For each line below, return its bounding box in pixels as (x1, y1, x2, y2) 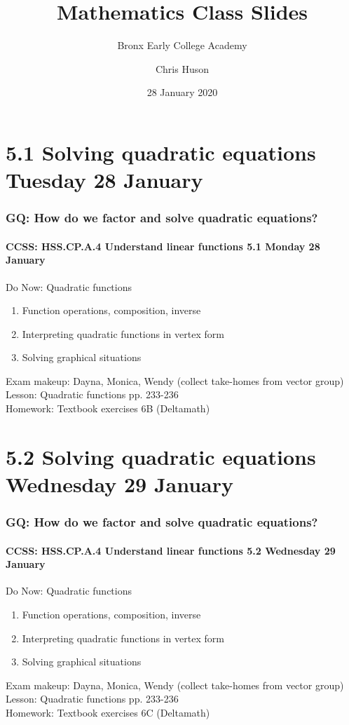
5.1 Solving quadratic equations (6, 137, 316, 166)
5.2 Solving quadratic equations (6, 442, 316, 470)
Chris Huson (155, 61, 210, 76)
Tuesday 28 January (6, 165, 203, 194)
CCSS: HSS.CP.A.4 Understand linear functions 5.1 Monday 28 (6, 238, 320, 253)
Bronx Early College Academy (117, 38, 247, 53)
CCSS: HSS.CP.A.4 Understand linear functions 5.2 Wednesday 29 (6, 543, 336, 557)
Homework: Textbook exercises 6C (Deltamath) (6, 705, 210, 720)
